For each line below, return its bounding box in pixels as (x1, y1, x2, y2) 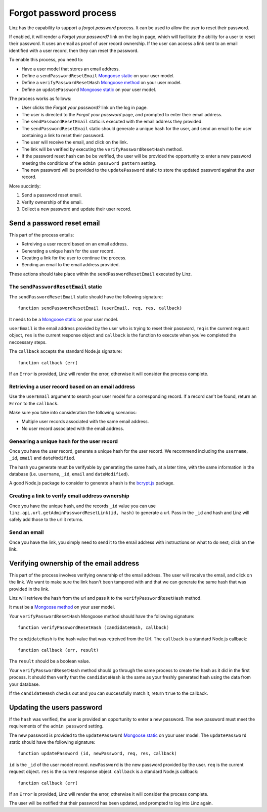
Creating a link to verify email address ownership (9, 492, 130, 499)
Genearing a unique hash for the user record (9, 438, 118, 445)
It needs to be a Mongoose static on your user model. (9, 316, 119, 322)
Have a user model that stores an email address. (21, 66, 120, 72)
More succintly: (9, 183, 41, 189)
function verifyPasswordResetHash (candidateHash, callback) (18, 625, 169, 630)
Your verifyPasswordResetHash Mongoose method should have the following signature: (9, 613, 195, 619)
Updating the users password (9, 703, 102, 712)
